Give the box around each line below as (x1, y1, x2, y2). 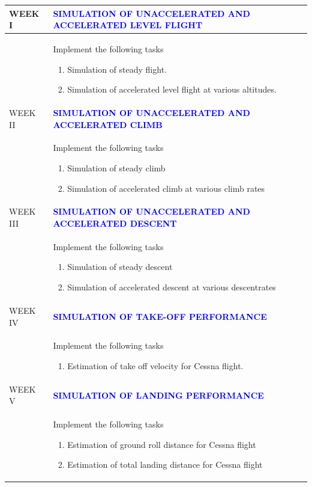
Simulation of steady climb (67, 162, 166, 174)
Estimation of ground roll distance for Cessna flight (67, 438, 256, 450)
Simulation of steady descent (67, 260, 173, 273)
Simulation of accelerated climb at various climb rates (67, 182, 265, 194)
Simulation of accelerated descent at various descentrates (67, 281, 276, 293)
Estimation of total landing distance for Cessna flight (67, 458, 263, 471)
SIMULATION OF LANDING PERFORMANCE (53, 388, 264, 401)
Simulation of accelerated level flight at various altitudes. (67, 83, 277, 96)
